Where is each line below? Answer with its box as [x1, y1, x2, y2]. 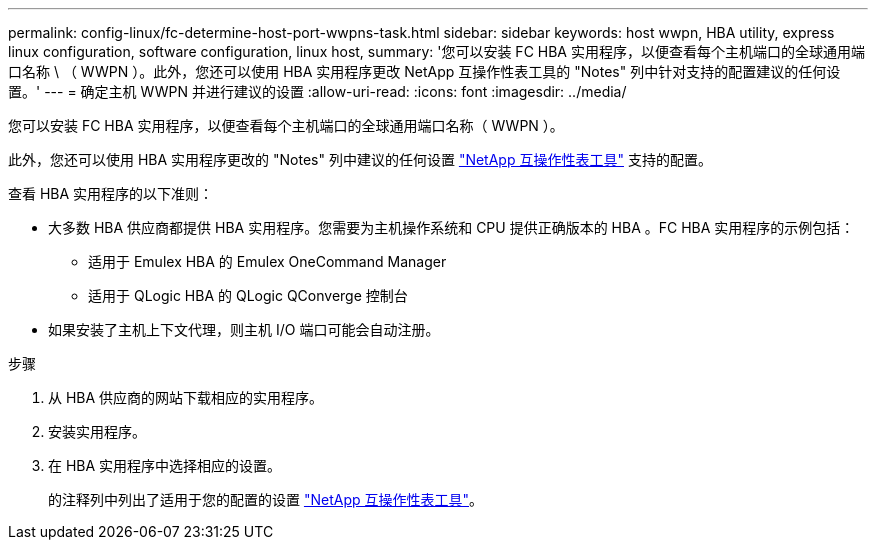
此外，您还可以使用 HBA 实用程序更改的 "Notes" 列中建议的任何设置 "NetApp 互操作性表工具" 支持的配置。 [8, 151, 712, 168]
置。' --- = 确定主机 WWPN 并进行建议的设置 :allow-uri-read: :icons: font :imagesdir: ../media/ [8, 83, 627, 100]
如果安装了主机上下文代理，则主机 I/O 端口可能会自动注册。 [48, 321, 440, 338]
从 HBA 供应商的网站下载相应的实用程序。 [48, 389, 324, 406]
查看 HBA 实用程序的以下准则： [8, 185, 214, 202]
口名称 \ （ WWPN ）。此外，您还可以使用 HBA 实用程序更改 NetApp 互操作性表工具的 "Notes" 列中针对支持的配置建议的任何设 [8, 63, 841, 80]
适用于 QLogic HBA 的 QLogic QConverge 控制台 [88, 287, 408, 304]
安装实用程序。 [48, 423, 146, 440]
